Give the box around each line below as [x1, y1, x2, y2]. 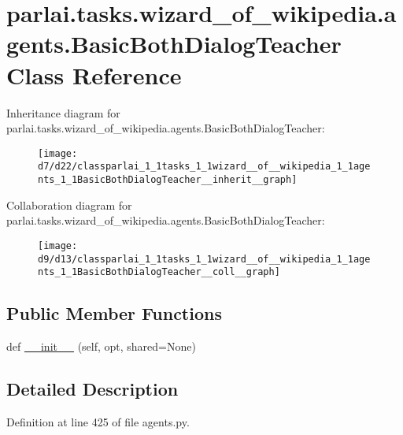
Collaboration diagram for [6, 196, 132, 213]
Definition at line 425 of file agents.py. [6, 413, 190, 429]
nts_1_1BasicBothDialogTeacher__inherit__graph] [38, 174, 298, 185]
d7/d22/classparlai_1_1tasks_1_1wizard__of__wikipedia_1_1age [38, 161, 371, 173]
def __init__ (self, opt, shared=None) [6, 338, 196, 355]
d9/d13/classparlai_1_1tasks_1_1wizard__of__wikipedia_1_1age [38, 253, 371, 265]
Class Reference [6, 58, 182, 91]
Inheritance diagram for [6, 104, 120, 121]
